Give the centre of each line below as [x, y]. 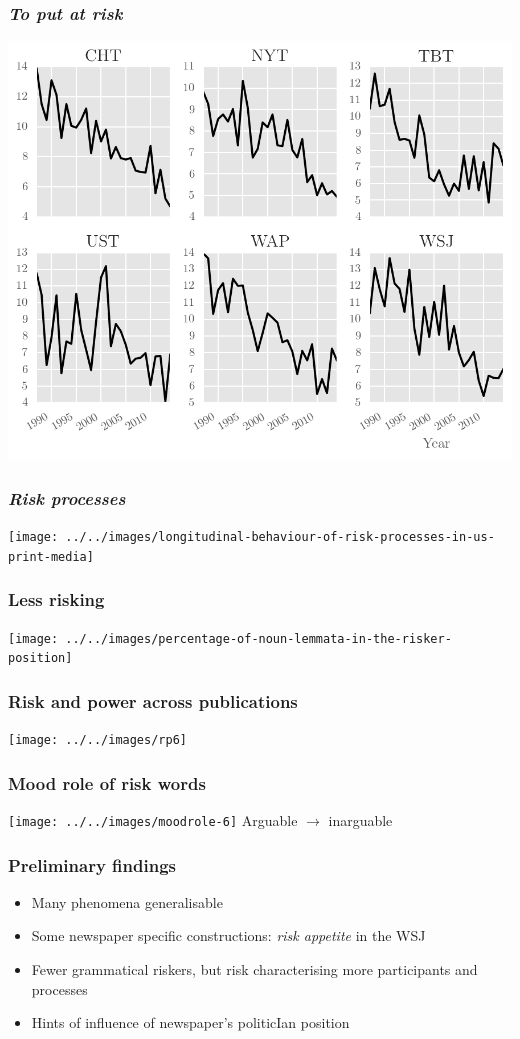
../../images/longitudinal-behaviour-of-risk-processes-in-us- [280, 537]
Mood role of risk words [107, 782]
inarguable [360, 819]
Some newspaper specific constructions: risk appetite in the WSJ [228, 935]
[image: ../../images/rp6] [97, 740]
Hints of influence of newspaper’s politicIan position [190, 1022]
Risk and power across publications [153, 700]
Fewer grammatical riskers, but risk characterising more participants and [254, 969]
